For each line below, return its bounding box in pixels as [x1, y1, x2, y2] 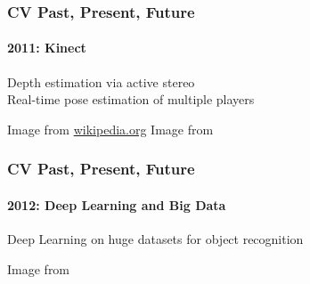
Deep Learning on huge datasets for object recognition [7, 230, 304, 248]
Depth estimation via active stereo [7, 72, 195, 91]
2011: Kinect [7, 38, 86, 57]
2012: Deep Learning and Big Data [7, 195, 226, 214]
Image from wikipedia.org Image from [7, 119, 214, 138]
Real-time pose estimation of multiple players [7, 90, 255, 109]
